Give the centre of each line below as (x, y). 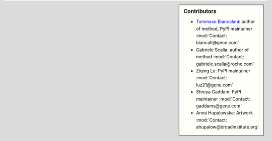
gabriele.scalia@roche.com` (225, 64)
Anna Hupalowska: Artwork (224, 113)
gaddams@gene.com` (219, 106)
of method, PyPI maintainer (224, 29)
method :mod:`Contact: (220, 57)
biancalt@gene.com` (218, 43)
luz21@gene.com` (215, 85)
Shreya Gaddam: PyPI (219, 92)
